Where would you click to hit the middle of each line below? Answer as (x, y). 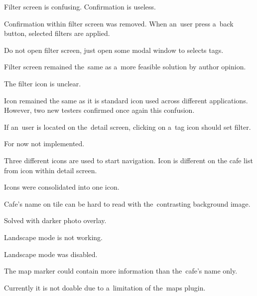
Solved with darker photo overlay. (55, 220)
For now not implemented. (44, 144)
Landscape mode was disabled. (51, 254)
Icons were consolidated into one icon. (62, 187)
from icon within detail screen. (51, 170)
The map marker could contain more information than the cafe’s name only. (121, 271)
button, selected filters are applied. (57, 33)
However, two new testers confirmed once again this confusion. (99, 110)
